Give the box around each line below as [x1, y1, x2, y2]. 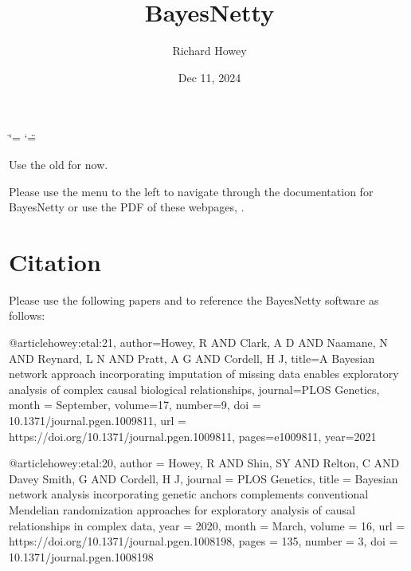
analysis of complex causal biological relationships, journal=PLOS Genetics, [9, 380, 380, 397]
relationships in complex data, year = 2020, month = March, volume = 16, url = [9, 517, 405, 534]
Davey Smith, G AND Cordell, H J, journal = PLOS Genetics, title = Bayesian [9, 470, 398, 486]
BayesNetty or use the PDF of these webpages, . [9, 199, 245, 215]
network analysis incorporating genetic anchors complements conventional [9, 486, 369, 502]
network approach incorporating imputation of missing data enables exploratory [9, 365, 399, 382]
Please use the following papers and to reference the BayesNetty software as [9, 291, 379, 308]
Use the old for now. [9, 156, 108, 172]
